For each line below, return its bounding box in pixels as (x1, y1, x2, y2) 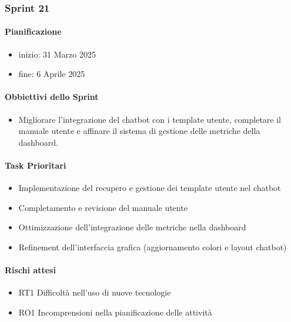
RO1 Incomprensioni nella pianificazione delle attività (18, 306, 212, 318)
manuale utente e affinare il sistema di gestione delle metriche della (18, 125, 260, 137)
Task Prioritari (5, 159, 66, 171)
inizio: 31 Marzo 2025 (18, 48, 96, 60)
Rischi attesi (5, 264, 56, 276)
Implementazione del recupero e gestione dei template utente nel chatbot (18, 182, 281, 194)
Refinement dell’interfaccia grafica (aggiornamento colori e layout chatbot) (18, 240, 287, 253)
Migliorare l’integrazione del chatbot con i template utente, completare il (18, 113, 282, 125)
